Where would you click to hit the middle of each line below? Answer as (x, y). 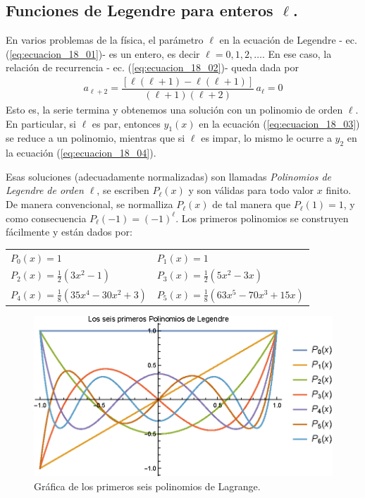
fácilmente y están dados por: (69, 232)
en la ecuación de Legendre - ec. (288, 40)
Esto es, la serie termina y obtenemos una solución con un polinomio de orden (174, 110)
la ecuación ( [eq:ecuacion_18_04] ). (81, 153)
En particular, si (41, 123)
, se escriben (123, 190)
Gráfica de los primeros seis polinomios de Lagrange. (147, 486)
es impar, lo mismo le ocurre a (266, 138)
